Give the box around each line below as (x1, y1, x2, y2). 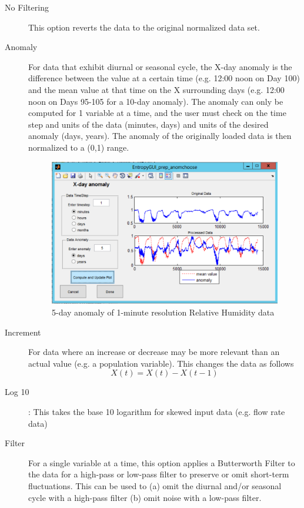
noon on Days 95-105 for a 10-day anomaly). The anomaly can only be (28, 95, 283, 107)
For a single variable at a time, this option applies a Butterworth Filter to (28, 456, 295, 469)
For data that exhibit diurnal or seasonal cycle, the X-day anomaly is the (28, 60, 292, 72)
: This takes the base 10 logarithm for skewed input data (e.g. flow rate (28, 405, 285, 417)
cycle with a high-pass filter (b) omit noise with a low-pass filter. (28, 491, 262, 503)
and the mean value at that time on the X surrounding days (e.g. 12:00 (28, 83, 285, 95)
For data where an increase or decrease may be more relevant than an (28, 346, 280, 358)
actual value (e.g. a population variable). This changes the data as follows (28, 357, 294, 369)
